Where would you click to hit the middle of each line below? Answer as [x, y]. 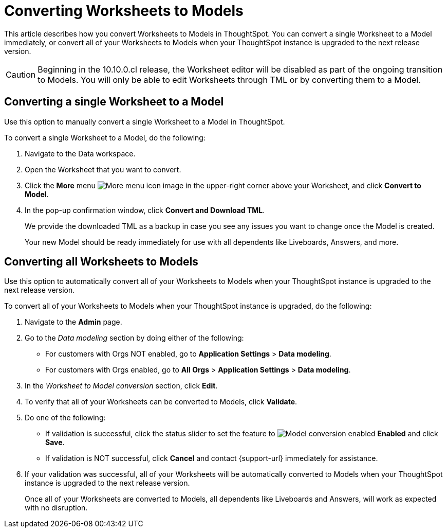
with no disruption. [56, 508]
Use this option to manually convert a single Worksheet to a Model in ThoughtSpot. [145, 121]
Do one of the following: [65, 418]
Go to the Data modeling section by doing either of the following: [134, 338]
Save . [55, 442]
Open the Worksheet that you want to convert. [103, 169]
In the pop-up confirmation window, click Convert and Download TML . [145, 210]
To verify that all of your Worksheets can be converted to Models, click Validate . [161, 402]
